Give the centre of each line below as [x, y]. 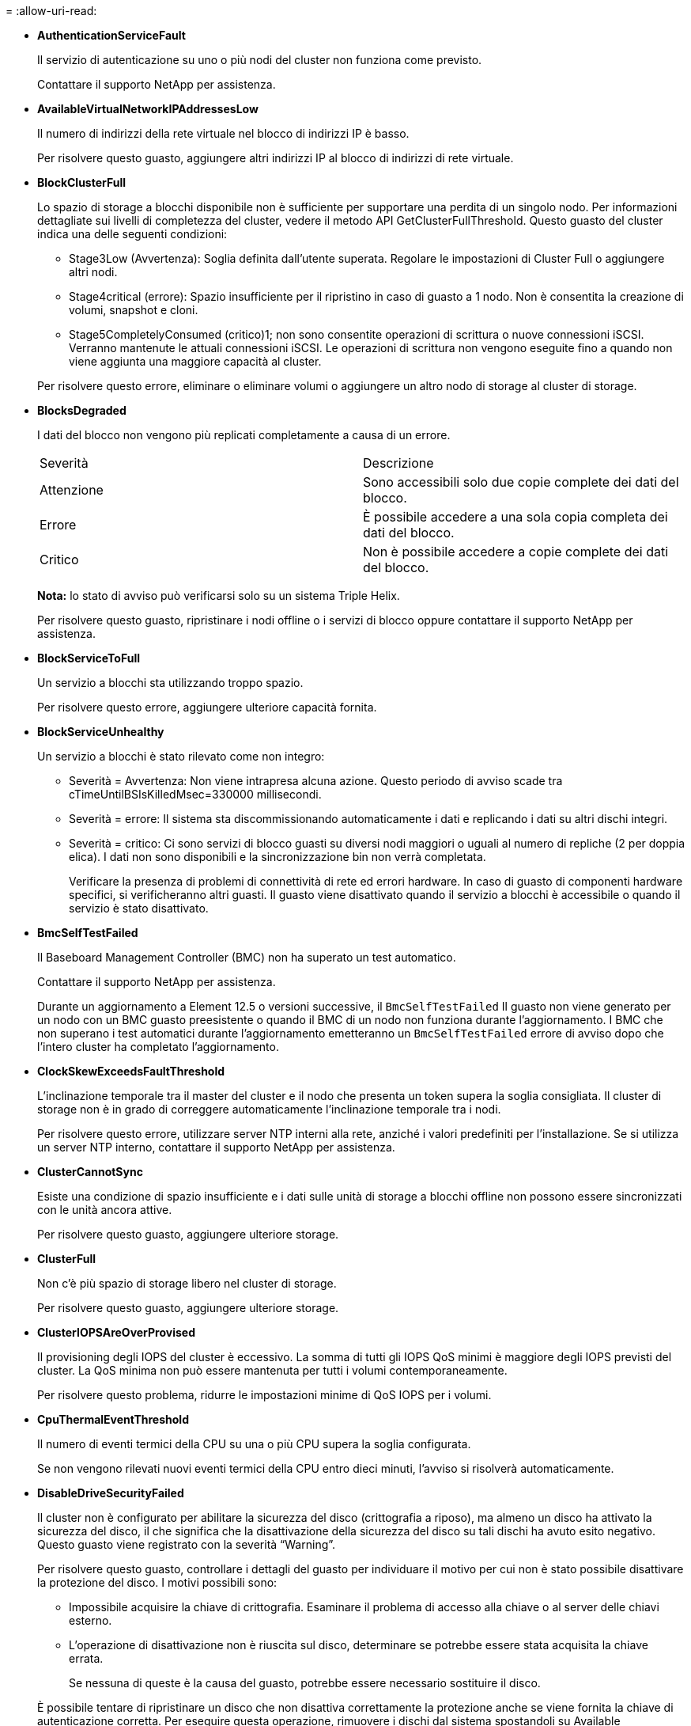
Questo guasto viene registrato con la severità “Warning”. [187, 1544]
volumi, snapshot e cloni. [134, 310]
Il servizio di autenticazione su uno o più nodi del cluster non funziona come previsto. [260, 60]
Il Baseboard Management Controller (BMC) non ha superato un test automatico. [247, 957]
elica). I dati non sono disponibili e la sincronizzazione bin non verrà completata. [278, 857]
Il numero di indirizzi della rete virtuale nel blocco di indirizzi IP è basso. [223, 133]
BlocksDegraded [82, 410]
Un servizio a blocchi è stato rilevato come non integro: [181, 756]
